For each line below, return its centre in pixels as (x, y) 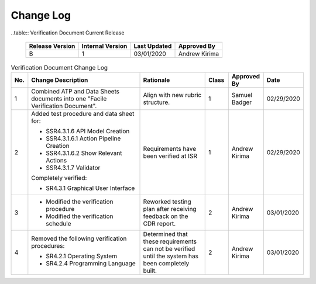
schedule (59, 224)
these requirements (170, 241)
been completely (166, 264)
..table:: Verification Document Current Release (68, 33)
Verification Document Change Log (59, 68)
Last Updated (153, 46)
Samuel (242, 95)
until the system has (171, 256)
